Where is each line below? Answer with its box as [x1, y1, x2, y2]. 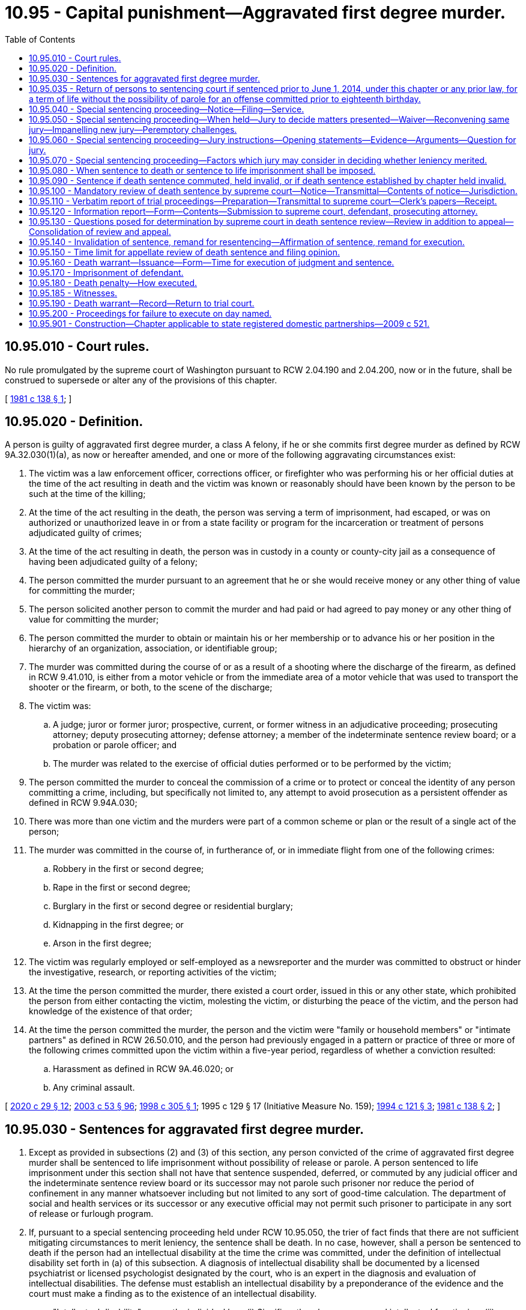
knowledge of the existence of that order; [29, 1006, 193, 1017]
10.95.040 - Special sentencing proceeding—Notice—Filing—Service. [29, 103, 304, 114]
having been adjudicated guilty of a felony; [29, 556, 198, 567]
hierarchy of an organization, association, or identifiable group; [29, 643, 277, 654]
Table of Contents [5, 34, 76, 44]
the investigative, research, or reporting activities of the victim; [29, 967, 277, 978]
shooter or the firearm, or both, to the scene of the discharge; [29, 682, 273, 693]
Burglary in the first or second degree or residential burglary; [53, 901, 293, 912]
